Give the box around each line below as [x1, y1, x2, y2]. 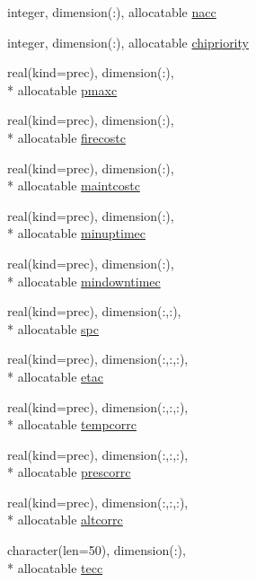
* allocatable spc [7, 319, 99, 338]
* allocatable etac [7, 366, 103, 385]
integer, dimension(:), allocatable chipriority [7, 32, 249, 51]
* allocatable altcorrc [7, 510, 123, 529]
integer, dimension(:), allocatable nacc [7, 3, 216, 21]
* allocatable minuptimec [7, 224, 146, 242]
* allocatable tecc [7, 558, 103, 577]
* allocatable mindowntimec [7, 271, 161, 290]
